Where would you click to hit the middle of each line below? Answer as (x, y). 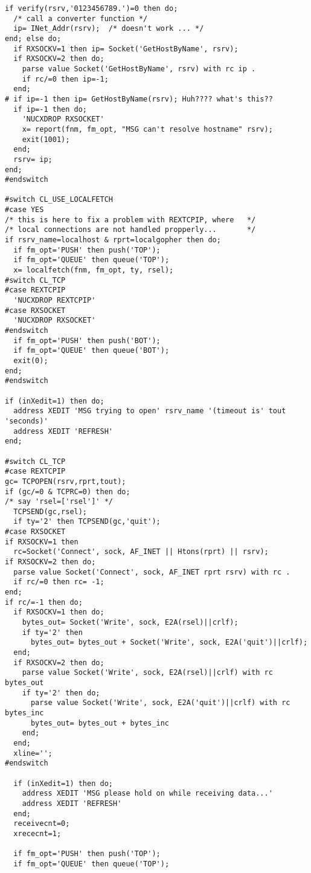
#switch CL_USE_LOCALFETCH (59, 200)
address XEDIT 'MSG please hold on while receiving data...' (147, 794)
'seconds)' (27, 421)
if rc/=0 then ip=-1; (65, 79)
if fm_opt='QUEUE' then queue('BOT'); (91, 351)
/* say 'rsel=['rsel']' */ (59, 502)
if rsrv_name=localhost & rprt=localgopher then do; (113, 240)
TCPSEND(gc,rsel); (50, 511)
